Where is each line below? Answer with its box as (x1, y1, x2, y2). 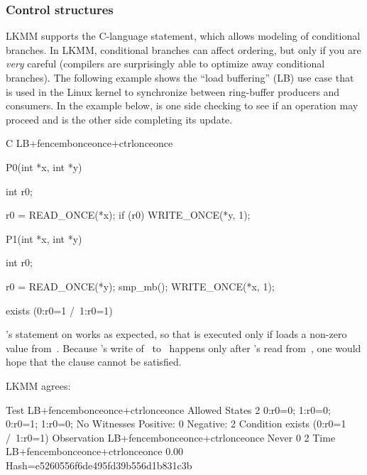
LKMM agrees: (6, 378, 71, 393)
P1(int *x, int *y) (6, 231, 82, 246)
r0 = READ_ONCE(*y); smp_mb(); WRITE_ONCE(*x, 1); (6, 278, 275, 293)
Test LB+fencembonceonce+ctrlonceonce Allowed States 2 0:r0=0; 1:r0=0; (6, 402, 331, 417)
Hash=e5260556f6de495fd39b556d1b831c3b (6, 457, 192, 472)
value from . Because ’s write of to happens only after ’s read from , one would (6, 340, 361, 355)
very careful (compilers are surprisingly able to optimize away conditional (6, 56, 325, 71)
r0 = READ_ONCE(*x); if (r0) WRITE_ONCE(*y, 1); (6, 207, 251, 222)
